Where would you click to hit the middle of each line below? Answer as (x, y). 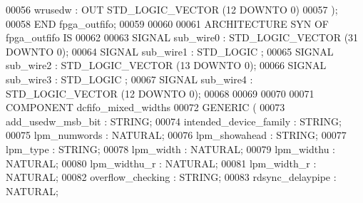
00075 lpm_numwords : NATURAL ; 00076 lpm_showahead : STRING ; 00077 (176, 135)
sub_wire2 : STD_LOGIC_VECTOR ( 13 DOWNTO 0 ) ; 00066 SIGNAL (166, 65)
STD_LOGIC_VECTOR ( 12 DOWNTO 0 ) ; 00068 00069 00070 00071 (160, 93)
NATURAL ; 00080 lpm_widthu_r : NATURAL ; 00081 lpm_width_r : (161, 163)
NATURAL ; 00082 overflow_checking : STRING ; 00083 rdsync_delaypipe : (171, 177)
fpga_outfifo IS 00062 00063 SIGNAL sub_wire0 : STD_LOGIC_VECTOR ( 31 (182, 37)
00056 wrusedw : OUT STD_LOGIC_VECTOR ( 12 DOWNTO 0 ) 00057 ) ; (172, 9)
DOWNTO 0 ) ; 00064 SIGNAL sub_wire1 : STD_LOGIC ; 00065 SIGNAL (170, 51)
